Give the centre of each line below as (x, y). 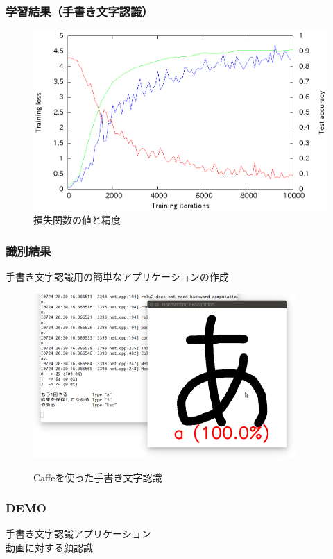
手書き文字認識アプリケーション (78, 534)
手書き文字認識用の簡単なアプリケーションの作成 (117, 276)
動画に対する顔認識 (49, 548)
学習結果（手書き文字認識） (79, 11)
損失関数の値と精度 (77, 220)
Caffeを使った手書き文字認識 (98, 477)
